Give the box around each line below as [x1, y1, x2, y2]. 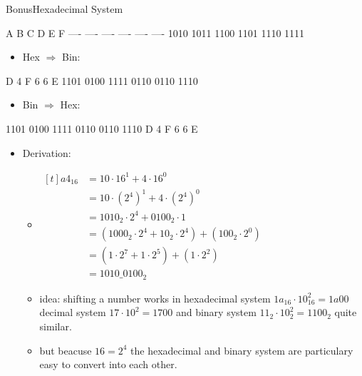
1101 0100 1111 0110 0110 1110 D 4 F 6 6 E [6, 121, 198, 136]
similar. [39, 318, 72, 333]
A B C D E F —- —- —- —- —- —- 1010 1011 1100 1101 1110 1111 [6, 25, 305, 40]
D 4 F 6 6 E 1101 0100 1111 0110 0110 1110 [6, 73, 198, 88]
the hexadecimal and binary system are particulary [130, 342, 353, 357]
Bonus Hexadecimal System [6, 1, 123, 16]
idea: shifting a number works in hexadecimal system [39, 290, 271, 305]
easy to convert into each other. [39, 357, 177, 372]
